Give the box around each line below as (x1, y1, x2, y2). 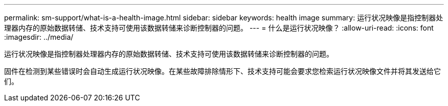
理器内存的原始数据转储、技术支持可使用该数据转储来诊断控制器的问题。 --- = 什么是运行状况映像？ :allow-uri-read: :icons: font (4, 23, 434, 32)
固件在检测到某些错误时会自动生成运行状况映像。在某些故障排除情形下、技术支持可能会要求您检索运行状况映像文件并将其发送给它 (4, 67, 441, 75)
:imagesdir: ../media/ (4, 33, 74, 41)
